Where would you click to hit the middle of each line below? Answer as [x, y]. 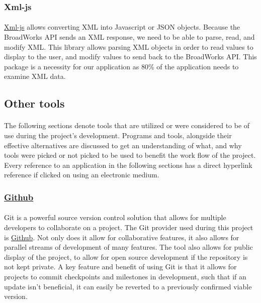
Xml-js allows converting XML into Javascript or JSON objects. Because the [122, 27]
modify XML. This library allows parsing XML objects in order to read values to [129, 46]
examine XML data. [35, 76]
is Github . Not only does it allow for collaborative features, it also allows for [122, 237]
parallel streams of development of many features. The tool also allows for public [128, 247]
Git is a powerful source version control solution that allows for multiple [115, 217]
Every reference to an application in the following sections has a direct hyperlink [128, 165]
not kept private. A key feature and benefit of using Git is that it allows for [120, 267]
